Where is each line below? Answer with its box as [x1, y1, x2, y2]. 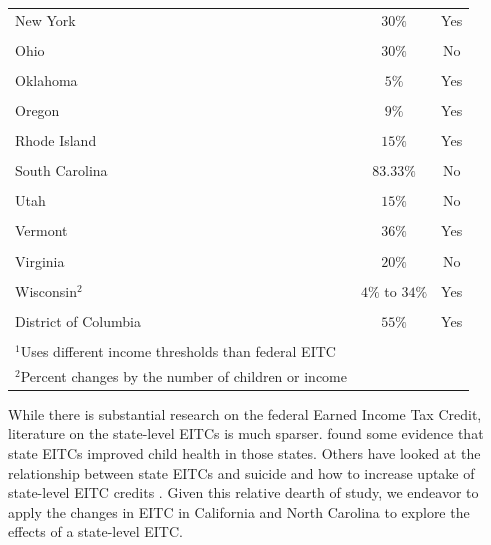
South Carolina [15, 160, 108, 181]
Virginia [15, 250, 65, 271]
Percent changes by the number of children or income [20, 365, 347, 386]
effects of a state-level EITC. [8, 521, 183, 542]
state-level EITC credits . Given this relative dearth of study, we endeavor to [8, 482, 479, 503]
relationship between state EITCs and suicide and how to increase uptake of [8, 462, 475, 483]
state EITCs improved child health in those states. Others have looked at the [8, 442, 481, 463]
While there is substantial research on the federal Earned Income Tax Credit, [8, 403, 482, 424]
